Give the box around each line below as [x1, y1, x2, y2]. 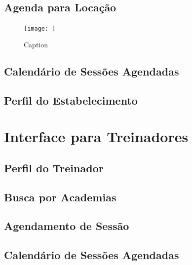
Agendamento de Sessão [4, 218, 129, 233]
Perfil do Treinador [4, 160, 104, 175]
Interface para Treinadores [4, 126, 189, 147]
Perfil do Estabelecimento [4, 92, 138, 108]
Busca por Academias [4, 189, 116, 204]
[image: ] [24, 25, 56, 33]
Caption [24, 39, 48, 49]
